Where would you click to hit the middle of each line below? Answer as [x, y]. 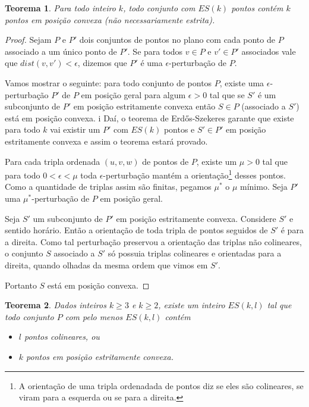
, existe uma [242, 82]
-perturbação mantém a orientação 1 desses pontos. [194, 174]
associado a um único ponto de [61, 51]
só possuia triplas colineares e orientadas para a [195, 253]
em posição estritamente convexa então [144, 106]
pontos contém [257, 8]
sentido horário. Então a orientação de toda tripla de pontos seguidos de [136, 230]
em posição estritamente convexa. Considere [196, 218]
